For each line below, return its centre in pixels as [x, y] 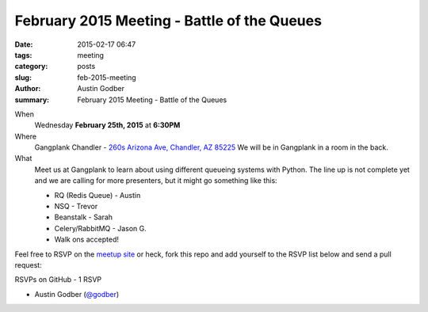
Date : [24, 44]
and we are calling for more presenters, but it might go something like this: [156, 181]
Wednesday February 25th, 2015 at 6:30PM [107, 125]
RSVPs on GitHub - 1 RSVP [58, 280]
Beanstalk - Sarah [84, 217]
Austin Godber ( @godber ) [77, 294]
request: [29, 264]
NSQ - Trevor [76, 207]
